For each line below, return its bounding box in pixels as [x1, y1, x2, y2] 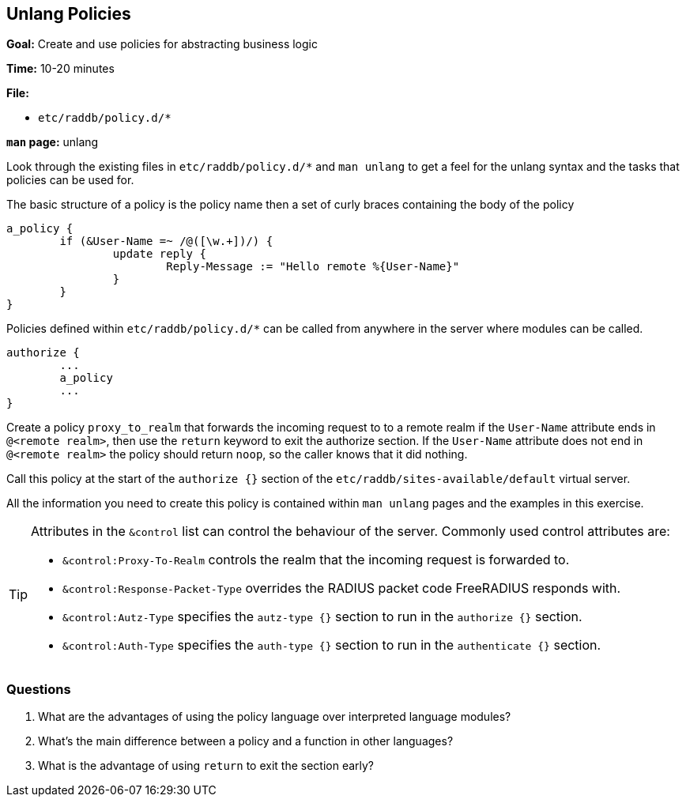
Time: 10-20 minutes [6, 62, 115, 76]
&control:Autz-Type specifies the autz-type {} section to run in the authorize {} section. [62, 609, 582, 625]
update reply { [112, 247, 206, 261]
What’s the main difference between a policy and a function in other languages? [38, 734, 454, 748]
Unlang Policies [6, 4, 131, 24]
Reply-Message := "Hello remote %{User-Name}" [166, 260, 460, 273]
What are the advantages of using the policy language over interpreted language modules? [38, 710, 511, 724]
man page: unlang [6, 135, 99, 149]
